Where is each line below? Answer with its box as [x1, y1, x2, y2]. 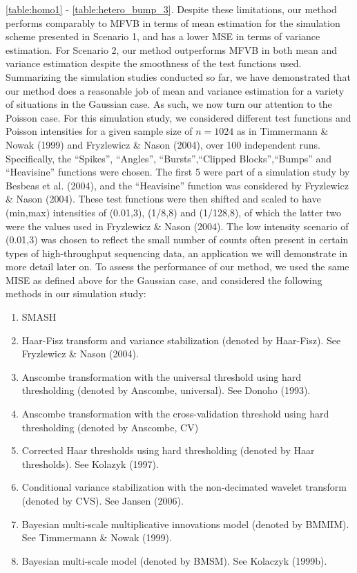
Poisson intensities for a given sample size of [6, 124, 193, 138]
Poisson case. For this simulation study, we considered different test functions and [6, 110, 351, 124]
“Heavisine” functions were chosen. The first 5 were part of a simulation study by [6, 165, 350, 179]
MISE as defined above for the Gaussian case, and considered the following [6, 272, 322, 287]
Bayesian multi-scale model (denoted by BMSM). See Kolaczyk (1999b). [21, 553, 327, 567]
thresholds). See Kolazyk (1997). [21, 456, 159, 471]
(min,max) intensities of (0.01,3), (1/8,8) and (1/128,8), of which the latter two [6, 205, 341, 219]
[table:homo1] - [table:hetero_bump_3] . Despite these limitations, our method [6, 2, 337, 16]
